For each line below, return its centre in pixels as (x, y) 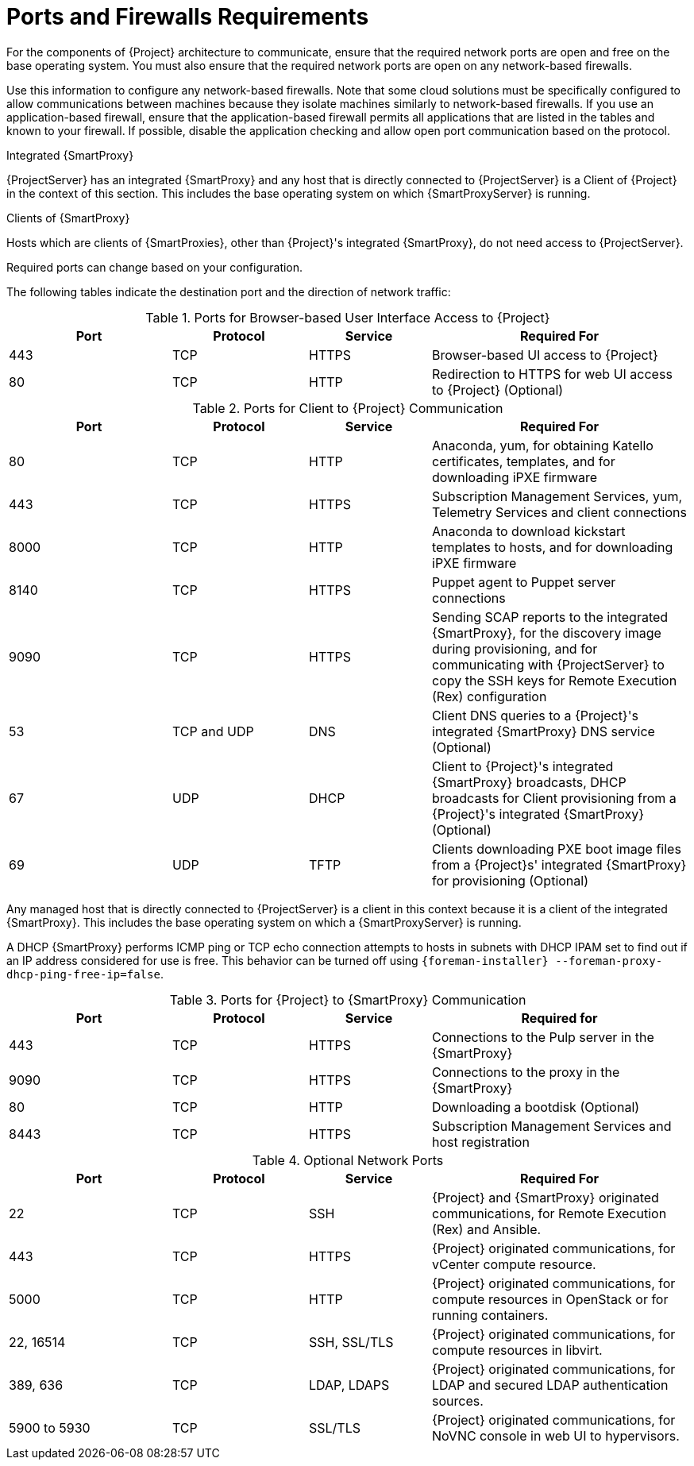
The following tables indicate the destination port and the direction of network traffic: (229, 291)
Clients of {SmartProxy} (68, 218)
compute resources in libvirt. (517, 1350)
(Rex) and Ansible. (487, 1229)
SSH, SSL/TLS (351, 1342)
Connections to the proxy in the (526, 1072)
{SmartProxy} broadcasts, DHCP (529, 782)
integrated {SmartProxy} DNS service (544, 731)
